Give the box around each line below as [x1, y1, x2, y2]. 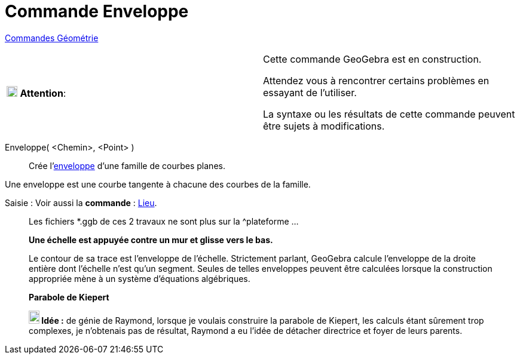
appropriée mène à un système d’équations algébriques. [29, 273, 250, 284]
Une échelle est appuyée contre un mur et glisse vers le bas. [29, 234, 273, 245]
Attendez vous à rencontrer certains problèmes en [263, 74, 490, 87]
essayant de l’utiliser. [263, 86, 357, 99]
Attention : [20, 87, 66, 99]
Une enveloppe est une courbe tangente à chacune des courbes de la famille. [5, 179, 311, 189]
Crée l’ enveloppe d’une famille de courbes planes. [29, 160, 225, 171]
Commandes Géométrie [5, 32, 99, 43]
